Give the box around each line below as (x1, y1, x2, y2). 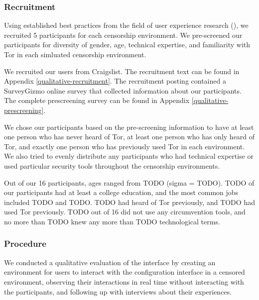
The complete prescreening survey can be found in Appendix (4, 95, 190, 105)
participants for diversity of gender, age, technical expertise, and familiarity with (4, 39, 251, 50)
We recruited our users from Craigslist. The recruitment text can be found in (4, 66, 240, 76)
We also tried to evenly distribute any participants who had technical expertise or (4, 151, 254, 161)
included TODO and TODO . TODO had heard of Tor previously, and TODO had (4, 197, 255, 207)
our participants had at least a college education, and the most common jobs (4, 187, 239, 198)
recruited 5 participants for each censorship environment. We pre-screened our (4, 29, 243, 40)
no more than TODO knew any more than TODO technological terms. (4, 216, 220, 226)
